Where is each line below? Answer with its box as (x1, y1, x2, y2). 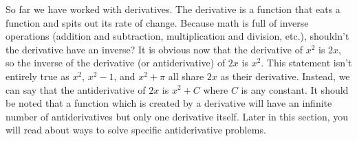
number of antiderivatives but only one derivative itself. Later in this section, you (6, 109, 349, 123)
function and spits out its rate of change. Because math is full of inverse (6, 15, 309, 29)
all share (168, 68, 204, 83)
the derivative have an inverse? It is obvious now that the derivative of (6, 42, 303, 56)
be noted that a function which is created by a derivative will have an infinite (6, 96, 332, 110)
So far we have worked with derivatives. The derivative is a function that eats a (6, 2, 340, 16)
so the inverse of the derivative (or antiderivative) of (6, 55, 226, 70)
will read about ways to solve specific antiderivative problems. (6, 123, 266, 137)
